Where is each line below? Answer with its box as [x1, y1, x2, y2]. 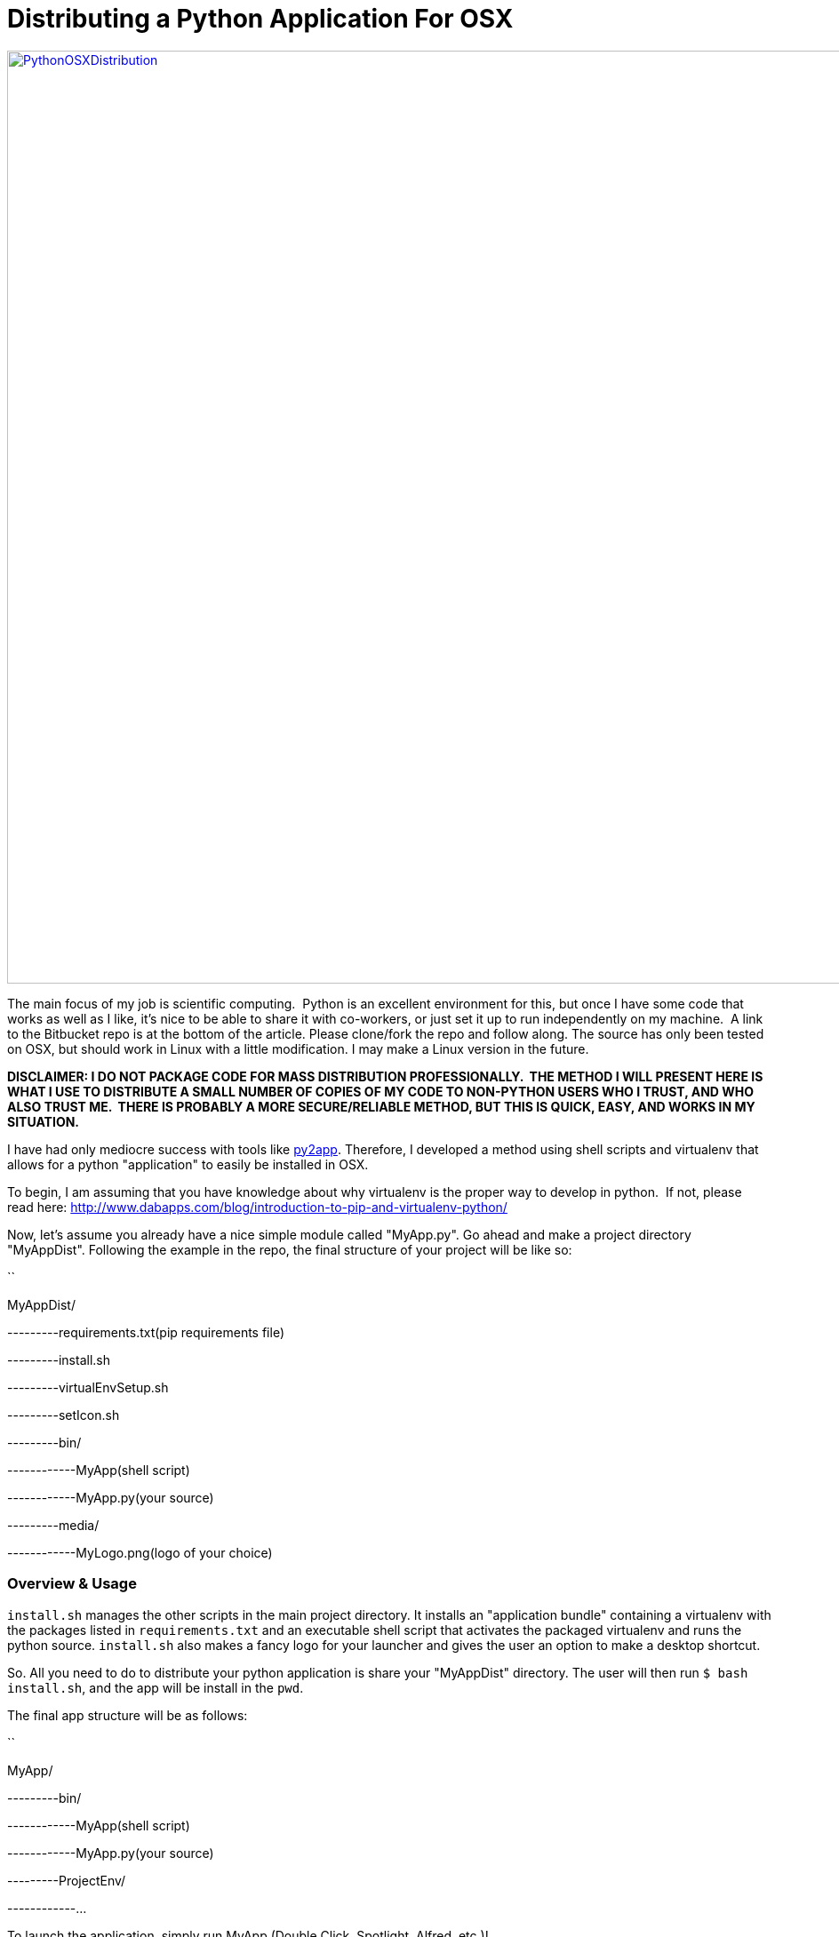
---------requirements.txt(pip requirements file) [7, 1324, 284, 1340]
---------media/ [7, 1517, 100, 1533]
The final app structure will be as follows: [7, 1707, 248, 1723]
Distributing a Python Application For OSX [7, 4, 514, 34]
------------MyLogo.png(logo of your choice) [7, 1544, 273, 1560]
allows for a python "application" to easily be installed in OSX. [7, 1156, 369, 1172]
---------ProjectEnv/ [7, 1872, 126, 1888]
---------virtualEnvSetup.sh [7, 1379, 169, 1395]
